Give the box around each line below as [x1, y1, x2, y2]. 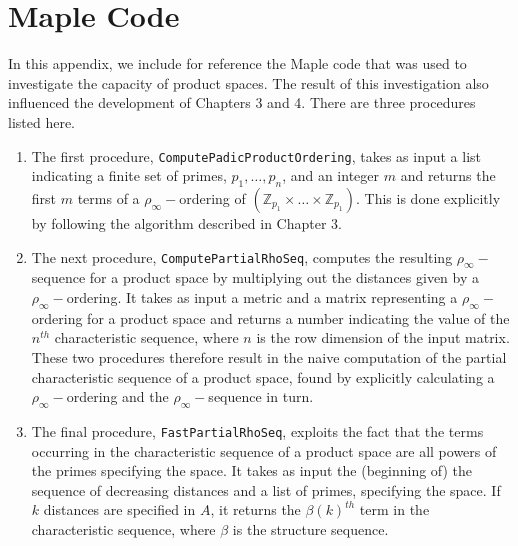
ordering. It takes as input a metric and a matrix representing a [66, 286, 458, 307]
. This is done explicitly [356, 187, 501, 208]
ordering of [179, 187, 246, 208]
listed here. [8, 111, 76, 132]
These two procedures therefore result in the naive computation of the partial [31, 346, 507, 367]
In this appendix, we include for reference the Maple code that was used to [8, 53, 467, 74]
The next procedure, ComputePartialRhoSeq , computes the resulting [31, 246, 453, 267]
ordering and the [66, 386, 169, 407]
